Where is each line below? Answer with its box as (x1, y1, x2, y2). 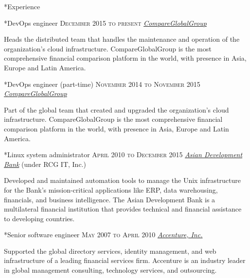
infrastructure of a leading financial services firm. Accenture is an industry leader (4, 255, 246, 265)
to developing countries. (4, 213, 75, 223)
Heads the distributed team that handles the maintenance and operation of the (4, 34, 240, 44)
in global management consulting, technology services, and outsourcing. (4, 265, 217, 275)
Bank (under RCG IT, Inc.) (4, 159, 86, 169)
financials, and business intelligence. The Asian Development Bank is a (4, 194, 215, 204)
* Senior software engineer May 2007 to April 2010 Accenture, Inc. (4, 229, 203, 240)
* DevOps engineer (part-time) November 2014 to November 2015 (4, 79, 200, 89)
